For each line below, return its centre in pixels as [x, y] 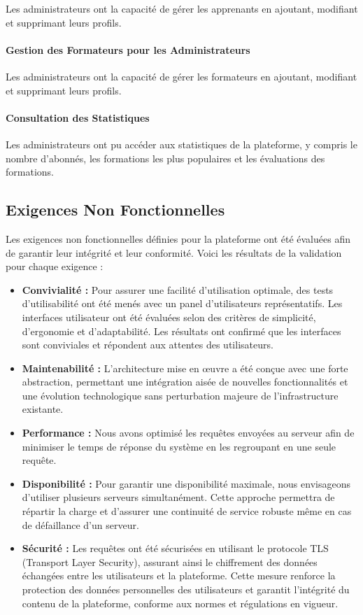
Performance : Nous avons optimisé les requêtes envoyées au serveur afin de [188, 433]
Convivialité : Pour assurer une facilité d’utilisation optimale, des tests [178, 289]
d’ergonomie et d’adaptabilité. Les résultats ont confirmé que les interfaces [181, 331]
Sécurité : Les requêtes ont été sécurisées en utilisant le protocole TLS [175, 548]
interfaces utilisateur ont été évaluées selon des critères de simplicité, [169, 317]
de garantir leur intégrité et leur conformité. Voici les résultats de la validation [174, 252]
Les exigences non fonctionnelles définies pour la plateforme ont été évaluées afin [178, 238]
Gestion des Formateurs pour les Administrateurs [128, 49]
